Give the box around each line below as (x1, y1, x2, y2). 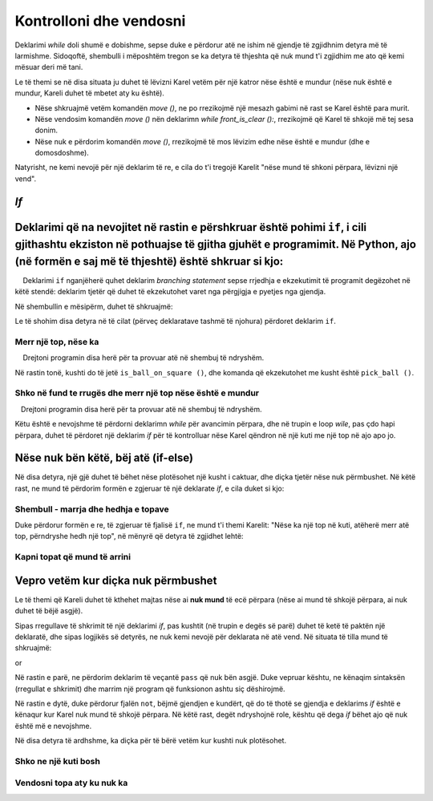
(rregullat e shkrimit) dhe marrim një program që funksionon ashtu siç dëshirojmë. (14, 684, 285, 694)
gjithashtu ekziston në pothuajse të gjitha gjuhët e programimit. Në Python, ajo (14, 237, 417, 252)
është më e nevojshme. (14, 721, 92, 730)
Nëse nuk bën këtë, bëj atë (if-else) (14, 451, 194, 465)
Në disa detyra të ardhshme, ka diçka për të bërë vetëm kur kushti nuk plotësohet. (14, 736, 287, 746)
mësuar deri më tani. (14, 63, 83, 72)
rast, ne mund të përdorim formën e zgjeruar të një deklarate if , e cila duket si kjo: (14, 483, 285, 493)
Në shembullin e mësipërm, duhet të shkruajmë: (14, 301, 173, 311)
